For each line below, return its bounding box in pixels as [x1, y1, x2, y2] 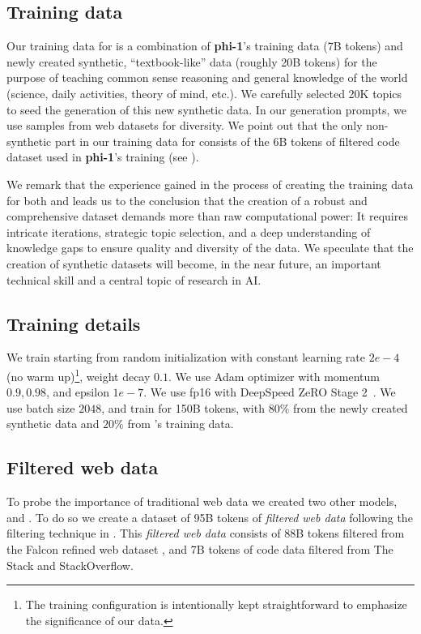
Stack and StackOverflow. [6, 556, 134, 573]
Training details [6, 311, 141, 336]
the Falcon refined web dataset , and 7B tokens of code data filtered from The [6, 540, 393, 557]
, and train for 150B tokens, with [101, 399, 265, 416]
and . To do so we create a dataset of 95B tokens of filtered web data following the [6, 508, 413, 525]
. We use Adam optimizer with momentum [168, 367, 380, 384]
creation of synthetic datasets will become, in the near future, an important [6, 255, 381, 272]
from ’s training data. [127, 415, 234, 432]
